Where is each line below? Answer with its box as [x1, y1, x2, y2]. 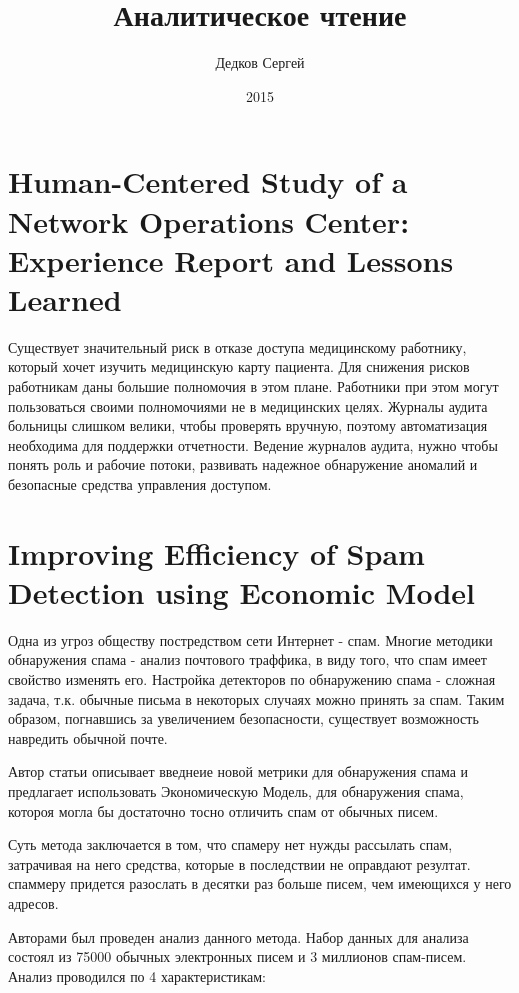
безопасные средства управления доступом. [8, 473, 272, 494]
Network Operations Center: [8, 200, 410, 241]
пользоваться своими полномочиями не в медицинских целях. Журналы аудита [8, 395, 488, 416]
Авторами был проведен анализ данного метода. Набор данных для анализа [8, 926, 469, 947]
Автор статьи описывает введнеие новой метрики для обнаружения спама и [8, 761, 469, 782]
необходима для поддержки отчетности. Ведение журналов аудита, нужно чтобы [8, 434, 498, 455]
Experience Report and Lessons [8, 239, 454, 280]
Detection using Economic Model [8, 571, 475, 612]
